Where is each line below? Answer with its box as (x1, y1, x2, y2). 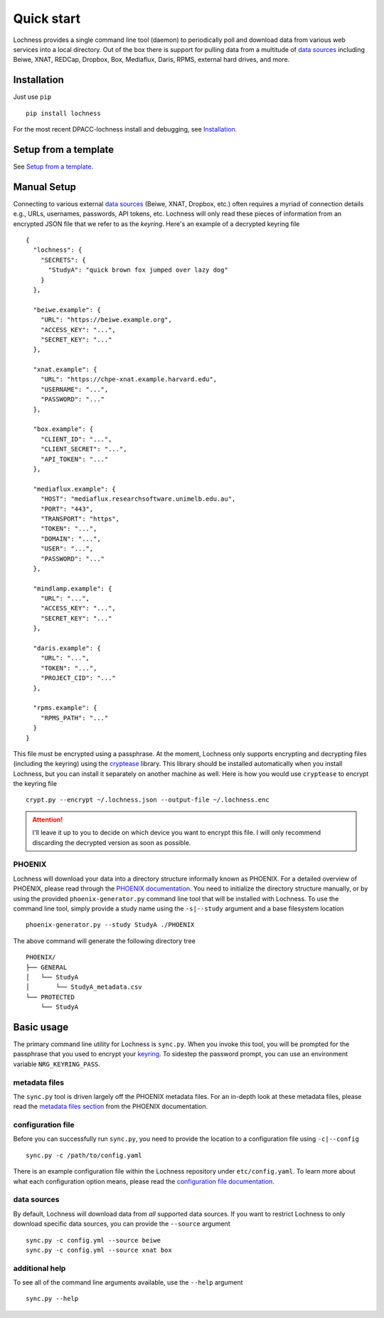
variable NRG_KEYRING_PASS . (13, 1060, 101, 1068)
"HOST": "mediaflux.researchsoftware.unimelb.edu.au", (40, 495, 236, 503)
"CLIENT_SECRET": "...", (40, 445, 127, 453)
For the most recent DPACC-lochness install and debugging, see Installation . (13, 125, 238, 134)
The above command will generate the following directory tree (13, 936, 196, 945)
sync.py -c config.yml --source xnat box (26, 1245, 172, 1254)
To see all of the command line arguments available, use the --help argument (13, 1278, 243, 1287)
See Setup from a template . (13, 162, 94, 171)
